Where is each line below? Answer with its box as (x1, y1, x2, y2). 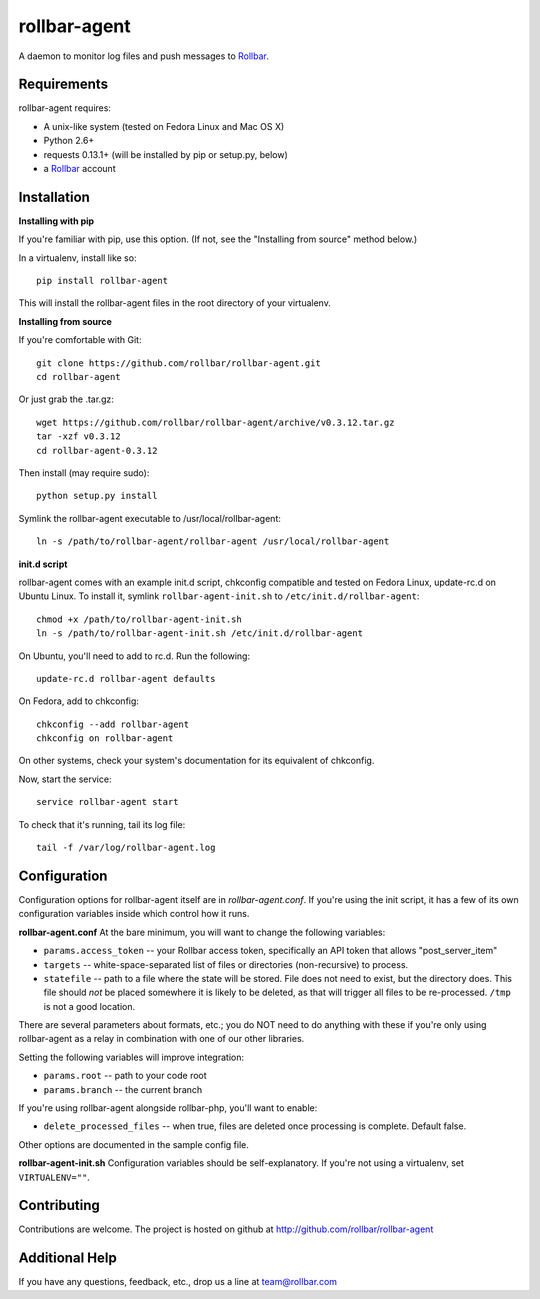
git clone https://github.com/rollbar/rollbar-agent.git (36, 357, 322, 369)
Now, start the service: (18, 773, 112, 785)
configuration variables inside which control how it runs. (18, 908, 250, 920)
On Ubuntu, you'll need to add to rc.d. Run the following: (18, 650, 250, 662)
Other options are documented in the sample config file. (18, 1138, 249, 1150)
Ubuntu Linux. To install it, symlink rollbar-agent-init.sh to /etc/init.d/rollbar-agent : (18, 590, 420, 602)
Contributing (18, 1197, 100, 1214)
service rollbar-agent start (36, 796, 179, 808)
